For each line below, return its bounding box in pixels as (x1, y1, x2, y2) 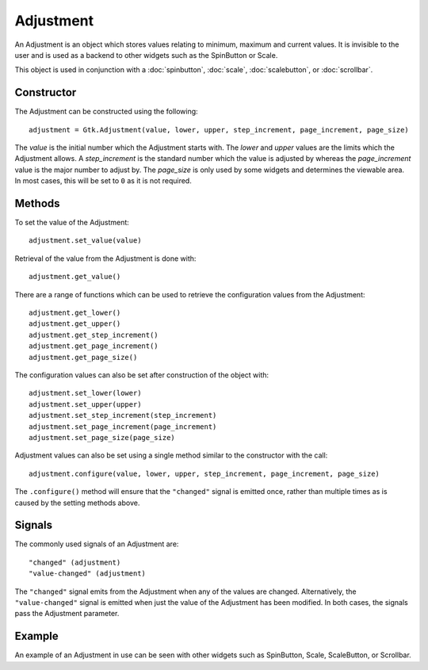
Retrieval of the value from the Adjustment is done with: (14, 254, 197, 263)
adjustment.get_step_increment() (29, 330, 159, 339)
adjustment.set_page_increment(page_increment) (29, 422, 217, 431)
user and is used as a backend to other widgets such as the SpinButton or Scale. (14, 50, 278, 59)
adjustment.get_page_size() (29, 353, 138, 362)
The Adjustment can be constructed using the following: (14, 107, 198, 117)
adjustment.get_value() (29, 272, 121, 281)
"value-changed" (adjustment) (29, 569, 147, 578)
